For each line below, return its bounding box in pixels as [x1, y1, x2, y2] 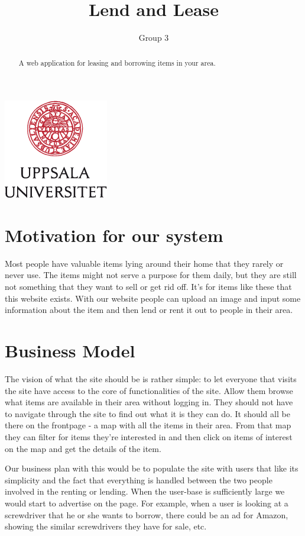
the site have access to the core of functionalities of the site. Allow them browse [5, 384, 293, 396]
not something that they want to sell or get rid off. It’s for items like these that [5, 280, 292, 293]
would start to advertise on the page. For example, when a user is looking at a [5, 496, 288, 509]
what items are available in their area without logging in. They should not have [5, 396, 293, 408]
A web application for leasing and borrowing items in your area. [18, 57, 216, 67]
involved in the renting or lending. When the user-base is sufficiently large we [5, 485, 285, 498]
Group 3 [138, 31, 169, 44]
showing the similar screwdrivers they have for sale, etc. [5, 520, 207, 532]
